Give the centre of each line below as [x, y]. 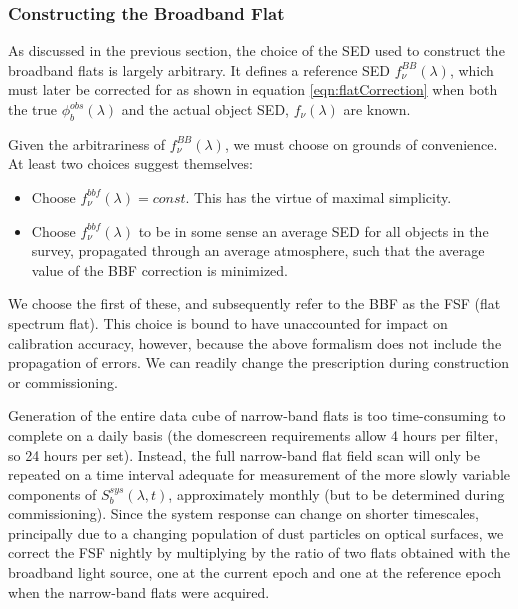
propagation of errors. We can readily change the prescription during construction [259, 362]
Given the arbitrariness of [87, 143]
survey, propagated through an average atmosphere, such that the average [258, 250]
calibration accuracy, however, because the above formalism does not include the [255, 342]
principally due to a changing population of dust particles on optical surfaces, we [256, 532]
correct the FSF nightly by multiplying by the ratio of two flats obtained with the [259, 552]
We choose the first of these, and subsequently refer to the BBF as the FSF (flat [254, 303]
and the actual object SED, [205, 109]
